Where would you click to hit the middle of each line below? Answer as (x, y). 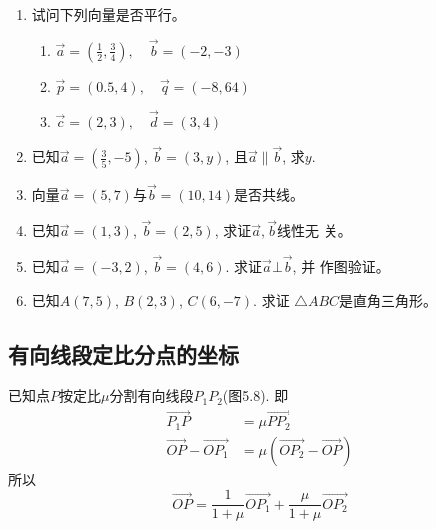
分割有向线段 (151, 395)
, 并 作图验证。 (341, 266)
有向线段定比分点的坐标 (123, 353)
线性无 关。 (314, 230)
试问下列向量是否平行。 (108, 14)
